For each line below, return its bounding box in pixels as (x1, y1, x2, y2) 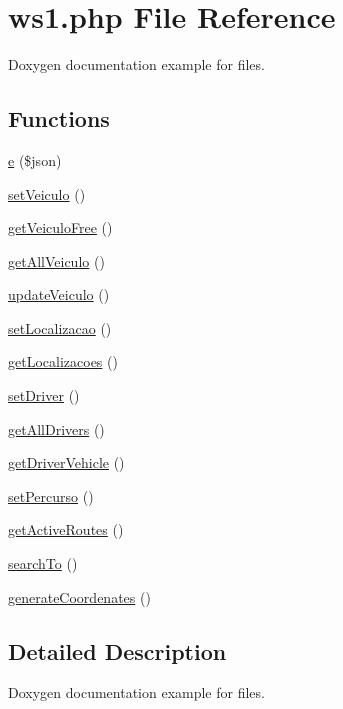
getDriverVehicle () (8, 452, 125, 473)
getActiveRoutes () (8, 519, 124, 540)
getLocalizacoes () (8, 351, 118, 372)
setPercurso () (8, 485, 94, 506)
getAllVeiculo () (8, 250, 105, 271)
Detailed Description (8, 635, 227, 666)
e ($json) (8, 149, 62, 170)
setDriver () (8, 385, 80, 406)
